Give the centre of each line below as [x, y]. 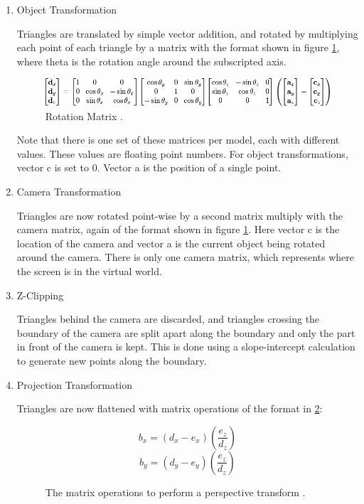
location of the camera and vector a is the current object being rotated [171, 243]
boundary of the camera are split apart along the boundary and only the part [186, 332]
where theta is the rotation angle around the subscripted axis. [151, 61]
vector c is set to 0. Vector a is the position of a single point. [149, 167]
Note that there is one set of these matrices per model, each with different [178, 140]
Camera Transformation [69, 191]
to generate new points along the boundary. [112, 360]
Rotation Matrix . [84, 116]
